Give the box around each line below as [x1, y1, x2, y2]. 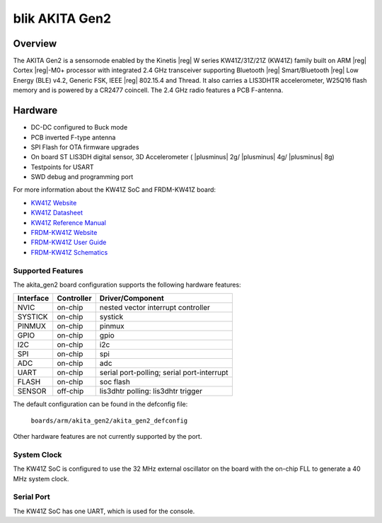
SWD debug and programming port [30, 173, 134, 181]
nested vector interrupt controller [99, 303, 210, 313]
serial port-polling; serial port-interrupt [99, 368, 229, 378]
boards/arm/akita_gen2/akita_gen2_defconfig [30, 416, 188, 425]
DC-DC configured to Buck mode [30, 123, 128, 132]
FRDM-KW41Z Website [30, 229, 98, 237]
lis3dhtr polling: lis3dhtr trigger [99, 386, 203, 396]
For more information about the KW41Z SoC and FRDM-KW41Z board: [13, 185, 216, 194]
